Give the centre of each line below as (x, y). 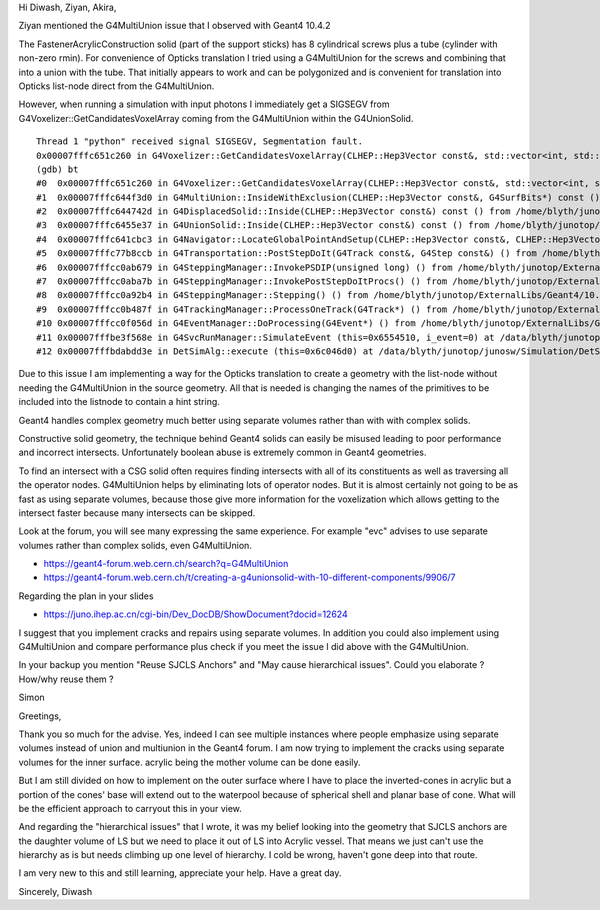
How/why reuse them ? (66, 679)
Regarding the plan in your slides (86, 596)
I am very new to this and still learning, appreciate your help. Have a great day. (180, 873)
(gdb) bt (57, 169)
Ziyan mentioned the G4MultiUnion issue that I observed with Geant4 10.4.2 (174, 26)
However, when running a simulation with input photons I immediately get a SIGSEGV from (204, 104)
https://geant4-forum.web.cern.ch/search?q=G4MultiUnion (166, 564)
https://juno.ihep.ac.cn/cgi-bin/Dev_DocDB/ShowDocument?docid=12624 (196, 614)
